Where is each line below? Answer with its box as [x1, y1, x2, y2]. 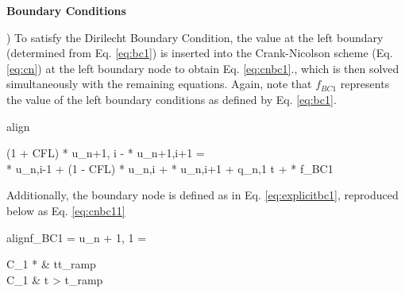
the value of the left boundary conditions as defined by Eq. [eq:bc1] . [6, 91, 337, 107]
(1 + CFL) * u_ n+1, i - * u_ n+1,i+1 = [6, 145, 205, 161]
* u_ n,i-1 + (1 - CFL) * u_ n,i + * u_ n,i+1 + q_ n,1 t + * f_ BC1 [6, 160, 334, 176]
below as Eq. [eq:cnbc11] [6, 202, 125, 218]
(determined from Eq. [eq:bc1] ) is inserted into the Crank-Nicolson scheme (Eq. [6, 44, 393, 61]
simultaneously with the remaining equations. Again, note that [6, 75, 312, 92]
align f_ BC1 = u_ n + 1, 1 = [6, 229, 147, 245]
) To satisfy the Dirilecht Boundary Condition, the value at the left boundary [6, 29, 384, 45]
